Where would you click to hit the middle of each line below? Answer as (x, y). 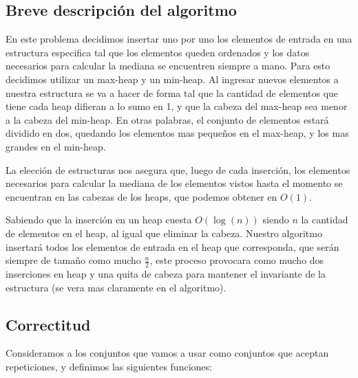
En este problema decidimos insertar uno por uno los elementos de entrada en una (179, 39)
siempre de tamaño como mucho (73, 260)
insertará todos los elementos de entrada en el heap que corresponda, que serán (172, 246)
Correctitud (48, 324)
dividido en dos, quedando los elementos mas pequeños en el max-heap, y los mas (177, 133)
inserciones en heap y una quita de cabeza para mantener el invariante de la (166, 273)
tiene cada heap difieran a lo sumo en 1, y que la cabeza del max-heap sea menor (177, 106)
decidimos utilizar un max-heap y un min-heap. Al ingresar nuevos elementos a (172, 79)
